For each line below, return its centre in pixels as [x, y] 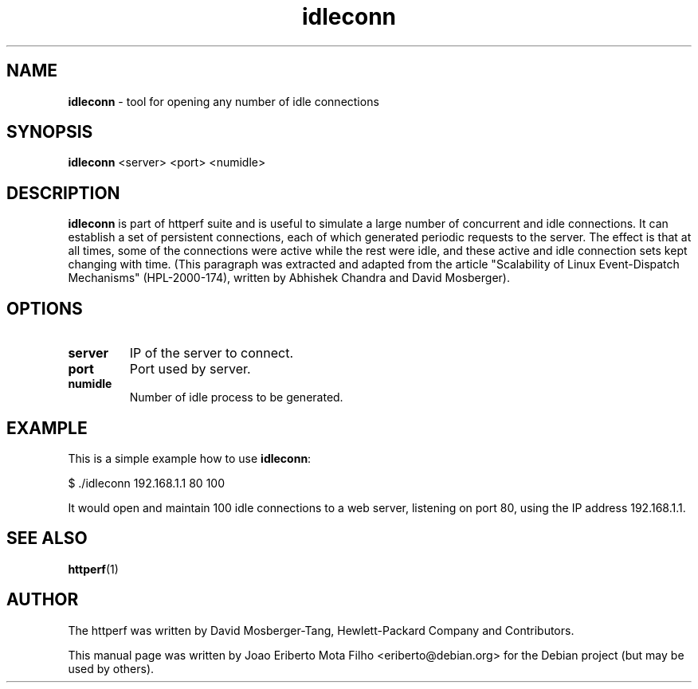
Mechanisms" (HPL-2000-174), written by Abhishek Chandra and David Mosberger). [289, 278]
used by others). [111, 668]
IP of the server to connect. [212, 353]
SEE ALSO [47, 538]
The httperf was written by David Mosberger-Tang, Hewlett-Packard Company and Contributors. [321, 630]
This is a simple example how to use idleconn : [190, 458]
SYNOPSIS [50, 132]
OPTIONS [45, 308]
